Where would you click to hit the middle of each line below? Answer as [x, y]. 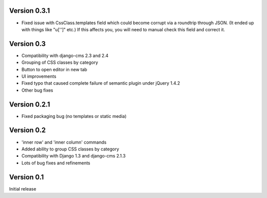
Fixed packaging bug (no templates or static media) [74, 116]
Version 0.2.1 [30, 104]
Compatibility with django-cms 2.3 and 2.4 [65, 55]
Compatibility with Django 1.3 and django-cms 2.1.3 [74, 156]
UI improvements [39, 76]
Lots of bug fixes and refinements [56, 163]
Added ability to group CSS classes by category [70, 149]
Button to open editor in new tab [54, 69]
